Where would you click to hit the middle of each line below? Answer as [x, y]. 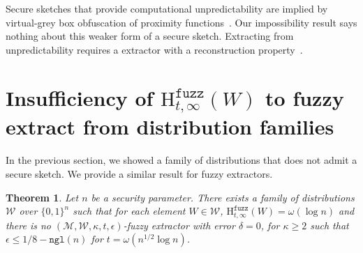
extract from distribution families [170, 127]
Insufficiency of [80, 97]
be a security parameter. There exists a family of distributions [223, 197]
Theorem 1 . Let [42, 197]
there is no [28, 225]
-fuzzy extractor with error [179, 225]
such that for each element [129, 211]
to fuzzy [305, 97]
